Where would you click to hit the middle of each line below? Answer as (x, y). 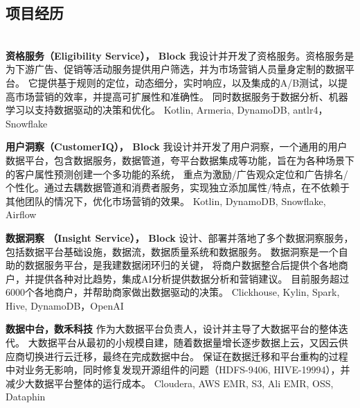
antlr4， (310, 110)
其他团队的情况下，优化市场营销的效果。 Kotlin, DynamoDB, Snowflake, (166, 201)
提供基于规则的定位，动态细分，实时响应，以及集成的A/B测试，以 (188, 82)
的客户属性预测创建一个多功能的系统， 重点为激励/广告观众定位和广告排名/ (177, 174)
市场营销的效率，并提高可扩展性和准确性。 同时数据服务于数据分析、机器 (181, 96)
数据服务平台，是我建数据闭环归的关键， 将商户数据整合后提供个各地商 (186, 265)
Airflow (21, 214)
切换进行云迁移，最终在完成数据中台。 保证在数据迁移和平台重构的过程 (186, 356)
